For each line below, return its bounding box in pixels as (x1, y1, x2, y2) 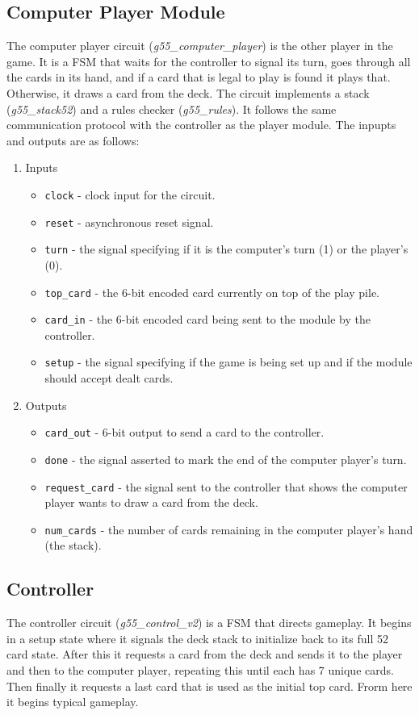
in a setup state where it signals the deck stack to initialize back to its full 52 (6, 629, 388, 646)
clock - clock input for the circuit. (44, 186, 216, 203)
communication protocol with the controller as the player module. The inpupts (6, 116, 396, 133)
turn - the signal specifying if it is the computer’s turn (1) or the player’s (44, 240, 409, 257)
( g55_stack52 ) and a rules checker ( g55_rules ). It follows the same (6, 100, 337, 117)
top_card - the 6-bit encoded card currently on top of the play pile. (44, 283, 379, 300)
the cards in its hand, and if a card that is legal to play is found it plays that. (6, 69, 391, 86)
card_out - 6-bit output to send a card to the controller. (44, 424, 325, 441)
